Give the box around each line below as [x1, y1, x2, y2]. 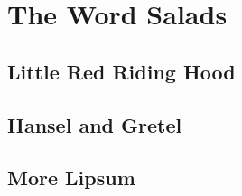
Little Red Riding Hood [7, 57, 236, 85]
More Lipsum [7, 163, 135, 191]
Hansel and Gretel [7, 110, 182, 138]
